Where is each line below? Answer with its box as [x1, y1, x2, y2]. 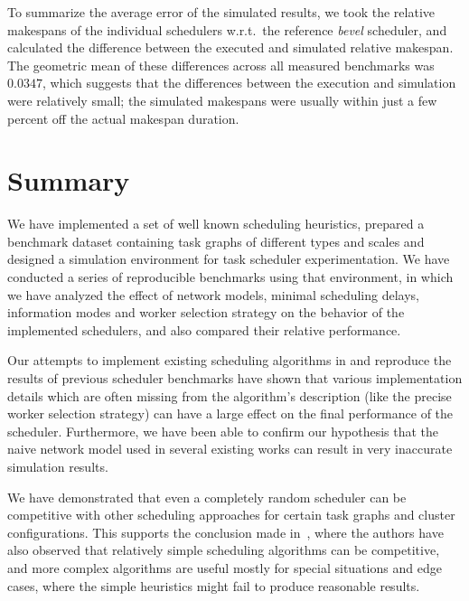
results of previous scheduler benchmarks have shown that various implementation [7, 369, 463, 388]
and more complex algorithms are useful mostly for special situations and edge [7, 558, 442, 577]
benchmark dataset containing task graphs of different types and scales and [7, 231, 425, 250]
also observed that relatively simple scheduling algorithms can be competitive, [7, 540, 440, 559]
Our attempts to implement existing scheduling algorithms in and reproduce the [7, 351, 452, 370]
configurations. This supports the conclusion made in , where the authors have [7, 522, 444, 541]
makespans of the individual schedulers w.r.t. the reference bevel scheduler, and [7, 20, 447, 39]
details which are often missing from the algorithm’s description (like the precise [7, 386, 452, 405]
